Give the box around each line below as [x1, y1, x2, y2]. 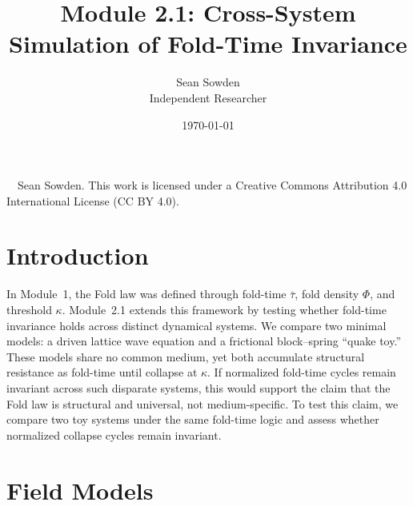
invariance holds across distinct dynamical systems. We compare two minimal [6, 317, 387, 333]
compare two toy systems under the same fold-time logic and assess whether [6, 411, 379, 428]
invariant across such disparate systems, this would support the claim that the [6, 379, 391, 396]
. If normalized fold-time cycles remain [207, 364, 396, 380]
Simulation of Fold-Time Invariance [9, 27, 407, 60]
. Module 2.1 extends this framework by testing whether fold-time [62, 301, 387, 317]
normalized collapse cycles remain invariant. [6, 426, 222, 443]
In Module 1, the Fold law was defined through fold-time [6, 285, 287, 302]
